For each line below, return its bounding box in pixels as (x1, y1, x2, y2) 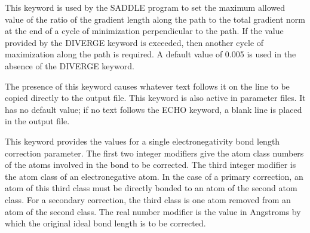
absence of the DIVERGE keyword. (5, 59, 134, 72)
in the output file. (5, 115, 70, 127)
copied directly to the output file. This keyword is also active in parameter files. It (5, 91, 306, 104)
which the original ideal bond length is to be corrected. (5, 217, 206, 229)
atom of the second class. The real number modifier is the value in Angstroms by (5, 205, 301, 217)
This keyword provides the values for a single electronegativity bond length (5, 134, 280, 147)
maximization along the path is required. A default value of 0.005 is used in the (5, 48, 296, 60)
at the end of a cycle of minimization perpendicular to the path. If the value (5, 24, 284, 37)
